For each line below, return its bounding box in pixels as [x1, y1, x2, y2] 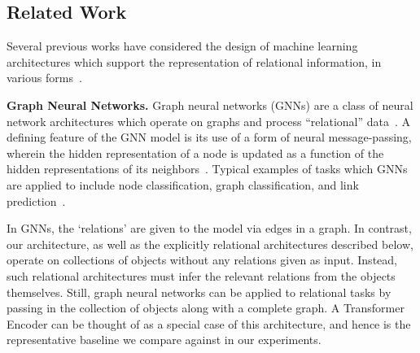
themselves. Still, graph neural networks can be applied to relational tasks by [7, 283, 392, 300]
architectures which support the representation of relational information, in [7, 53, 382, 70]
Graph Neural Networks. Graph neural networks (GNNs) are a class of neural [7, 96, 413, 113]
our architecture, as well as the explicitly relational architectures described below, [7, 235, 413, 252]
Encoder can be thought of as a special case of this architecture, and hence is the [7, 315, 411, 332]
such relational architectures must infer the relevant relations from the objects [7, 267, 396, 284]
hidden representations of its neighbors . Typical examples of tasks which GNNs [7, 160, 408, 177]
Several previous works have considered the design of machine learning [7, 37, 358, 54]
